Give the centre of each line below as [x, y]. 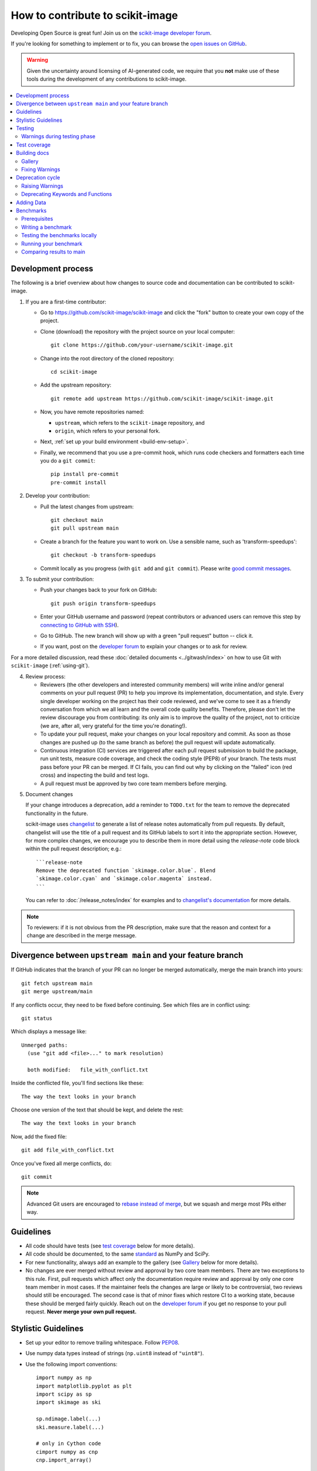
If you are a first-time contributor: [66, 302]
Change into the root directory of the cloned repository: [107, 358]
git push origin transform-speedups [103, 603]
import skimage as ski [69, 1402]
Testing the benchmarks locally [59, 235]
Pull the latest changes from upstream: [87, 507]
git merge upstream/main [57, 992]
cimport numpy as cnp [67, 1452]
